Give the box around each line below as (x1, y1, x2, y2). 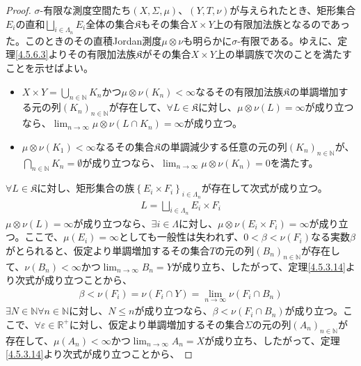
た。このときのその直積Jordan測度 (6, 33, 162, 47)
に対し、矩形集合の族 (37, 181, 135, 195)
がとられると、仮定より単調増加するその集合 (6, 243, 210, 257)
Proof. (6, 3, 31, 17)
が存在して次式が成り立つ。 (201, 181, 328, 195)
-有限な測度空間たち (40, 3, 131, 17)
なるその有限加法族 (195, 84, 284, 98)
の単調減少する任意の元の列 (160, 139, 287, 153)
